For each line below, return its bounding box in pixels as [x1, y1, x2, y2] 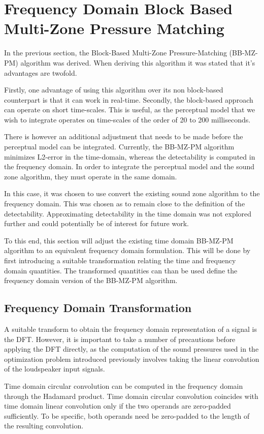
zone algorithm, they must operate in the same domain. [4, 171, 177, 181]
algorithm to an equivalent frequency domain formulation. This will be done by [4, 245, 251, 256]
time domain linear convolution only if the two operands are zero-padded [4, 400, 231, 411]
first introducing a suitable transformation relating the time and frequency [4, 255, 236, 265]
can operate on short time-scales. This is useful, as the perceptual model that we [4, 104, 255, 115]
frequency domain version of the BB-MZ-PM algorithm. [4, 275, 178, 286]
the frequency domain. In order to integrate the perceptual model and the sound [4, 161, 255, 172]
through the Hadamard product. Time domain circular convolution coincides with [4, 390, 258, 401]
